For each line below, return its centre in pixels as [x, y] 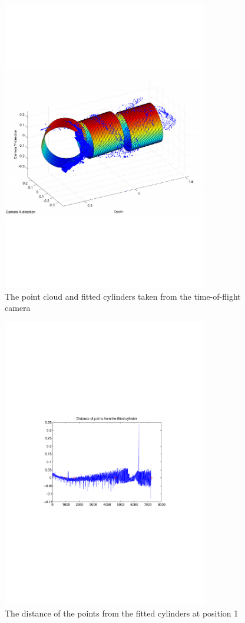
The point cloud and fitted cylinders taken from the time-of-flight [123, 296]
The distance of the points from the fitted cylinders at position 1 [122, 613]
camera [18, 308]
